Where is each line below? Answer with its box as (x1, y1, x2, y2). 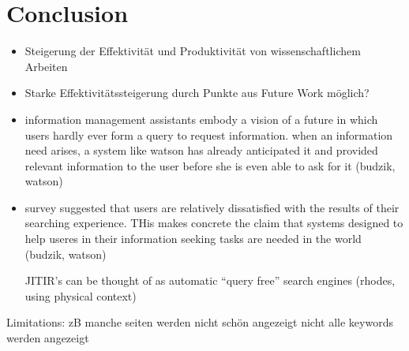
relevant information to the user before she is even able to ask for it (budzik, (24, 157, 396, 174)
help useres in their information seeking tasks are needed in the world (24, 230, 362, 247)
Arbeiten (24, 58, 68, 74)
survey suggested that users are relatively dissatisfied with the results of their (24, 199, 400, 215)
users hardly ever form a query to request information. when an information (24, 126, 393, 143)
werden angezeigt (6, 330, 89, 346)
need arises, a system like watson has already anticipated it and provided (24, 142, 378, 159)
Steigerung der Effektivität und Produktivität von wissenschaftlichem (24, 43, 361, 59)
